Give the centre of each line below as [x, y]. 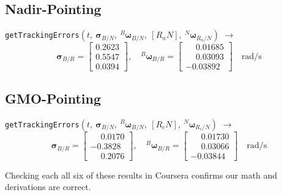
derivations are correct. [48, 187]
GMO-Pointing [53, 98]
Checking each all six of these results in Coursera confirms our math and [141, 175]
